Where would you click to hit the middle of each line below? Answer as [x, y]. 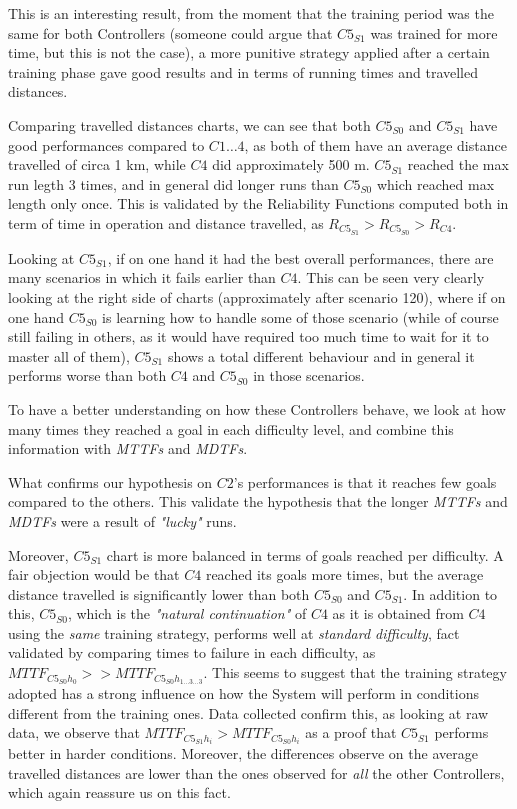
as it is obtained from [398, 613]
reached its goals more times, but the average [344, 574]
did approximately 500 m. [291, 164]
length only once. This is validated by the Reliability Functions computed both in [258, 203]
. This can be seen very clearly [391, 277]
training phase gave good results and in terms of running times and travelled [243, 71]
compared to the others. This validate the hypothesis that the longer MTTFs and [258, 501]
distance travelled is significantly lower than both [159, 593]
